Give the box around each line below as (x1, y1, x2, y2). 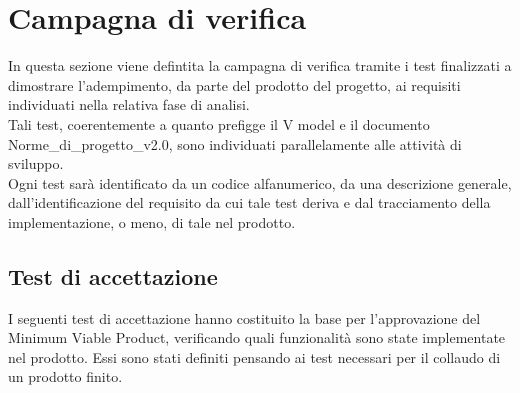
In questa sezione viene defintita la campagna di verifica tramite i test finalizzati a (8, 55, 512, 76)
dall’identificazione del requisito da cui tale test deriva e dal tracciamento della (8, 192, 491, 213)
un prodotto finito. (8, 366, 123, 387)
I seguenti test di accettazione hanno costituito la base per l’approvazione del (8, 307, 481, 328)
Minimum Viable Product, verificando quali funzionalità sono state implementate (8, 327, 506, 348)
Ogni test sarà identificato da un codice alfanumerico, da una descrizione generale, (8, 172, 512, 193)
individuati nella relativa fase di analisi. (8, 94, 250, 115)
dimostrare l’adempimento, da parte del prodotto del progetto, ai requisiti (8, 74, 461, 95)
